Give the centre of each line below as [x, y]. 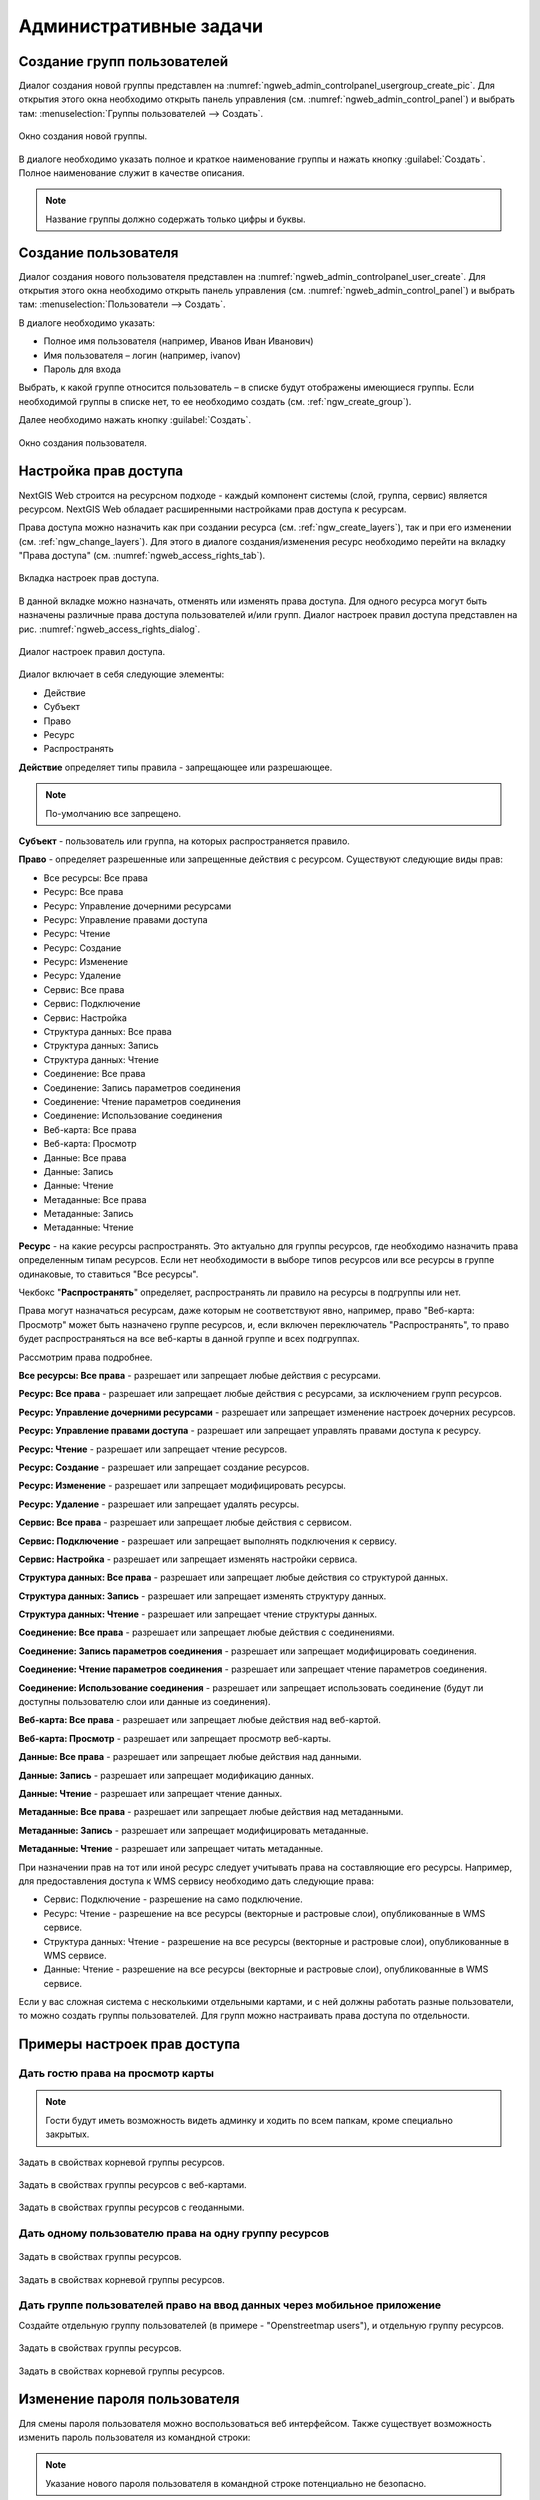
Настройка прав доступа [101, 471]
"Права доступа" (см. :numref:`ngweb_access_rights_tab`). [142, 556]
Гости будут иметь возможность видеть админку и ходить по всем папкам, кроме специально [249, 2120]
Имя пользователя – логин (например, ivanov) [142, 355]
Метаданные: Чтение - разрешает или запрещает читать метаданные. [171, 1849]
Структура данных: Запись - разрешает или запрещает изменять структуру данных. [202, 1596]
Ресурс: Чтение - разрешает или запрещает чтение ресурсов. [153, 1449]
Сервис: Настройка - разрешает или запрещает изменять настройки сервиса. [188, 1559]
